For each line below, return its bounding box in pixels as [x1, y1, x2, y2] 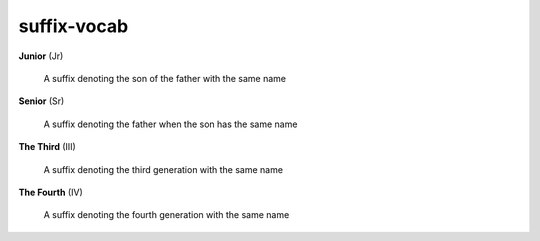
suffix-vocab [18, 15, 129, 37]
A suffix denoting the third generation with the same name [43, 163, 284, 175]
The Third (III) [18, 141, 77, 153]
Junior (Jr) [18, 50, 64, 62]
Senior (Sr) [18, 95, 65, 107]
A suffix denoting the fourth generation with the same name [43, 209, 290, 221]
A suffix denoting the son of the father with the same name [43, 72, 287, 84]
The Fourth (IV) [18, 186, 84, 198]
